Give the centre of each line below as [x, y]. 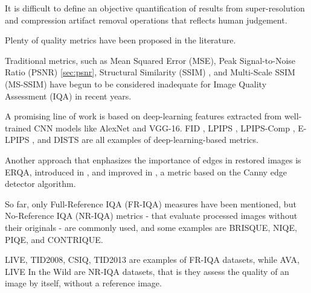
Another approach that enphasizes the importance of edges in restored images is [153, 159]
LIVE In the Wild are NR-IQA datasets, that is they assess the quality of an [147, 271]
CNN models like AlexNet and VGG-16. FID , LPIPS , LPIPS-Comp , [165, 128]
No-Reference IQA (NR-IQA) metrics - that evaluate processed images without [151, 216]
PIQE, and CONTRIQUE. [54, 239]
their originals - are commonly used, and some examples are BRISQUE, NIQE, [151, 227]
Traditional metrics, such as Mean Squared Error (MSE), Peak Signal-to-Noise [150, 60]
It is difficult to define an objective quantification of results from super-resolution [155, 8]
